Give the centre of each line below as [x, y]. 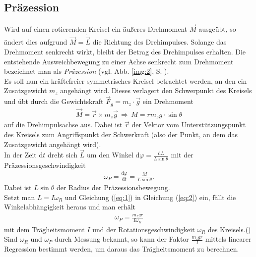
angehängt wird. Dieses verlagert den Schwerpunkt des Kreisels [156, 90]
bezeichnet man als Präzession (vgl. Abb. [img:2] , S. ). [87, 71]
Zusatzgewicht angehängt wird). [53, 144]
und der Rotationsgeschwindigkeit [144, 229]
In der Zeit [20, 155]
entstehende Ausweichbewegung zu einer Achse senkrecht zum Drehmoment [119, 61]
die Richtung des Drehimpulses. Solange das [160, 42]
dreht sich [62, 155]
